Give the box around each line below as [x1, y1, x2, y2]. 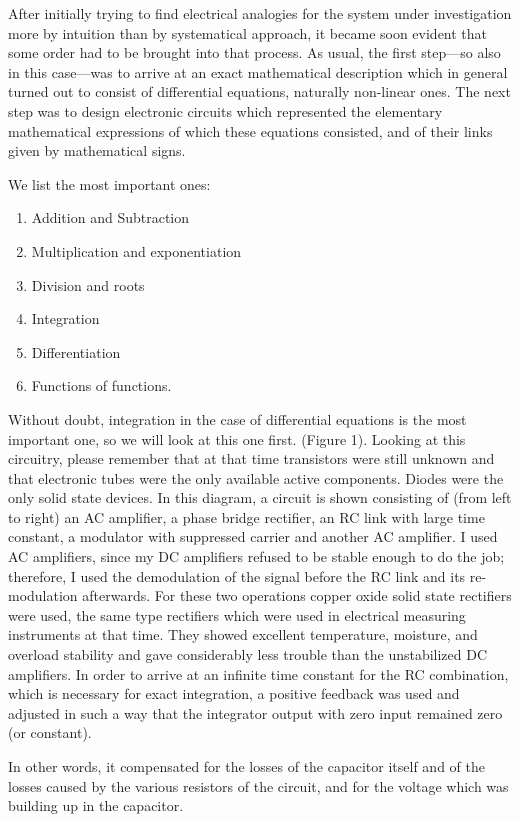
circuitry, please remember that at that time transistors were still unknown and [8, 448, 495, 469]
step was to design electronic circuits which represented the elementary [8, 100, 443, 121]
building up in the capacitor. [8, 795, 184, 816]
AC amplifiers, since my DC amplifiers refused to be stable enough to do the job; [8, 546, 505, 567]
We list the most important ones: [8, 173, 211, 194]
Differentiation [31, 341, 121, 362]
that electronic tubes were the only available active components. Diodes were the [8, 467, 504, 488]
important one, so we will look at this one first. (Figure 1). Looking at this [8, 428, 466, 449]
